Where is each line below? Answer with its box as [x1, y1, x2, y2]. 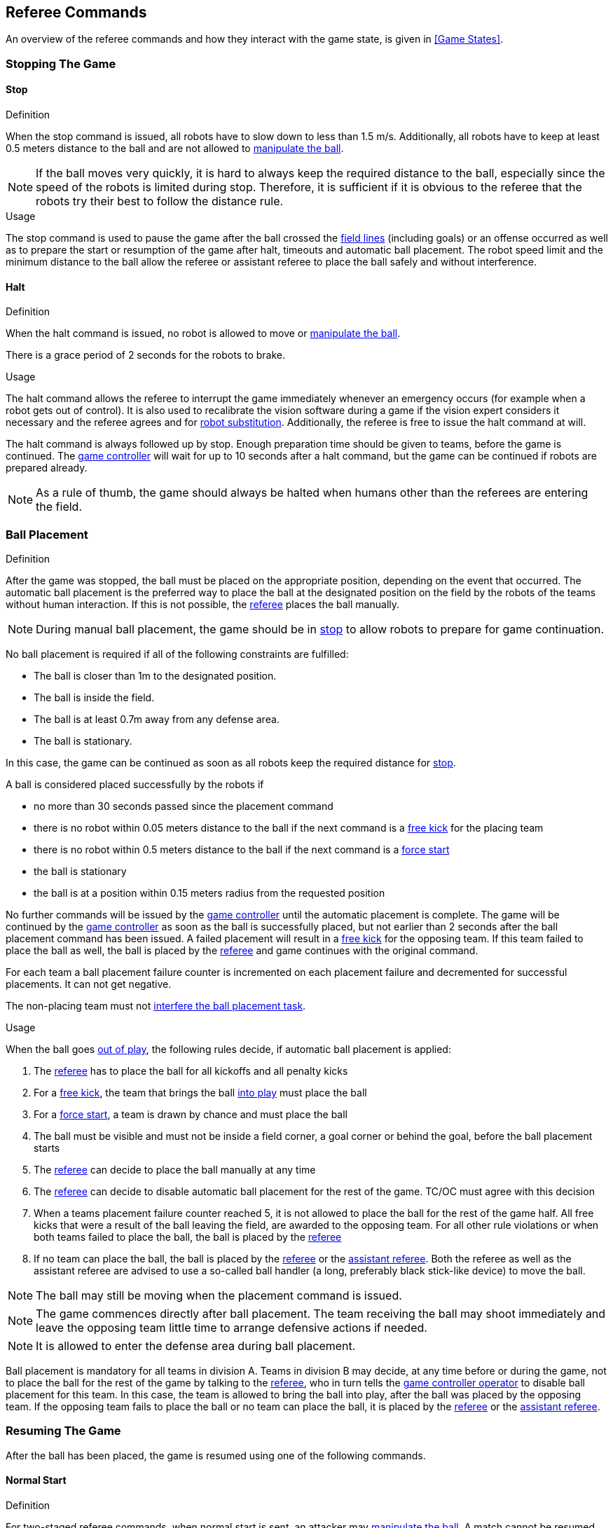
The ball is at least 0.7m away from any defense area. [34, 713, 280, 725]
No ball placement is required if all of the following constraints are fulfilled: [6, 647, 349, 660]
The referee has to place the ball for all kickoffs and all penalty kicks [34, 1064, 348, 1077]
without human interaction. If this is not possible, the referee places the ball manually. [6, 598, 400, 610]
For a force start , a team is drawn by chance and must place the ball [34, 1108, 348, 1120]
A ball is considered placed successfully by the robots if [6, 778, 264, 790]
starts [34, 1141, 60, 1154]
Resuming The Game [6, 1424, 121, 1438]
